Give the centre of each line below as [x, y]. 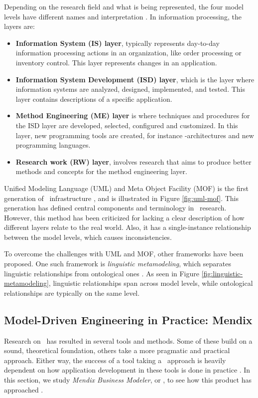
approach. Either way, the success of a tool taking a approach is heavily [115, 360]
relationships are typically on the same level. [72, 293]
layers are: [19, 26]
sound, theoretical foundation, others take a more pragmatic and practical [117, 350]
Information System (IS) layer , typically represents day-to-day [118, 43]
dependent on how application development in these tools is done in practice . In [127, 370]
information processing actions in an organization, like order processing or [129, 53]
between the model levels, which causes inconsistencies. [88, 237]
